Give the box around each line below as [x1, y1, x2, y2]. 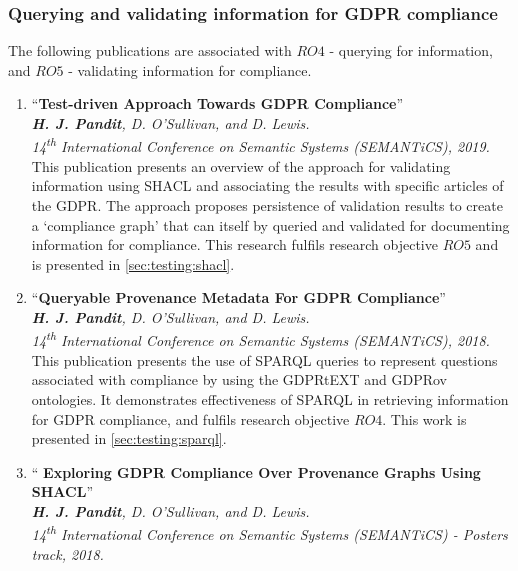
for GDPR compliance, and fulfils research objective [31, 408, 350, 429]
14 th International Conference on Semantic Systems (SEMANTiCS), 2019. [31, 133, 490, 157]
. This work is [382, 408, 467, 429]
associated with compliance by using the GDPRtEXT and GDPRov [31, 369, 447, 390]
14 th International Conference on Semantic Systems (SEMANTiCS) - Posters [31, 521, 508, 545]
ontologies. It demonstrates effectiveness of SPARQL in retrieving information [31, 389, 509, 410]
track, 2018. [31, 543, 104, 564]
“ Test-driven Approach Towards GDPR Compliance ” [31, 93, 404, 114]
